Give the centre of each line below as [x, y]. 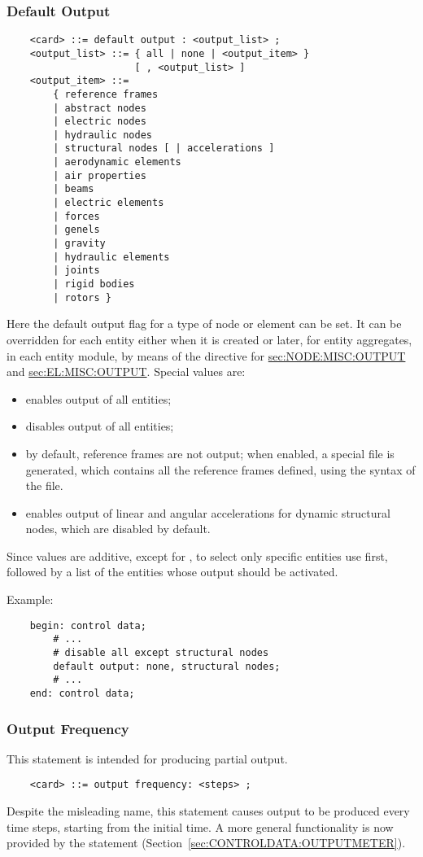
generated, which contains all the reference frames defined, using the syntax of [220, 469]
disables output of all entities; [100, 426]
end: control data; [82, 693]
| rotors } [82, 297]
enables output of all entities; [98, 398]
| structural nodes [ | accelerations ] [164, 149]
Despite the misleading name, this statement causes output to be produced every [208, 811]
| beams [74, 189]
